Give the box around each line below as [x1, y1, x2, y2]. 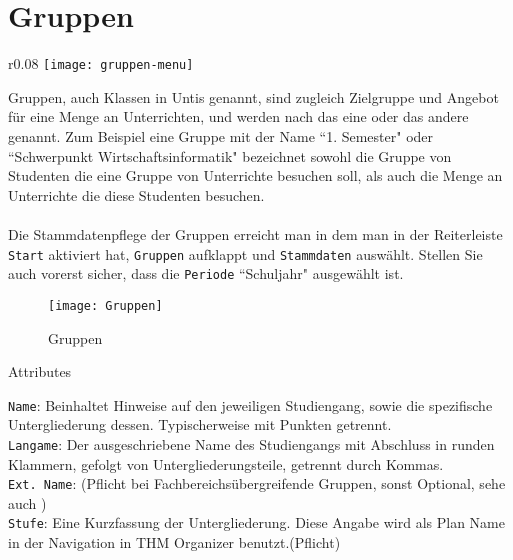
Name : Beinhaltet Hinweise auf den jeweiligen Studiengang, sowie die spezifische [8, 394, 493, 415]
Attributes [8, 361, 72, 382]
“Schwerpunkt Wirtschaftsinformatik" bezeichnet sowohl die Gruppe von [8, 145, 452, 166]
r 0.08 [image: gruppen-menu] [8, 53, 194, 74]
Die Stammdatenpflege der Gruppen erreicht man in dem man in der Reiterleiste [8, 223, 503, 244]
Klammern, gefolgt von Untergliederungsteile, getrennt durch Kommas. [8, 453, 444, 474]
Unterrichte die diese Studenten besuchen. [8, 184, 265, 205]
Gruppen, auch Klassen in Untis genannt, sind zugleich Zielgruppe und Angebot [8, 86, 499, 107]
